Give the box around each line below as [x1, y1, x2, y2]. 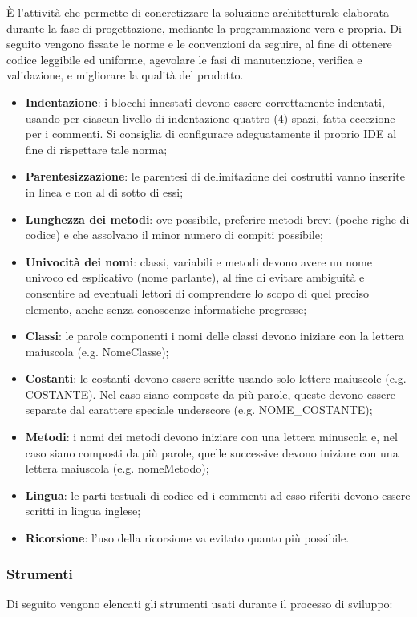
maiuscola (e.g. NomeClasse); [25, 343, 169, 359]
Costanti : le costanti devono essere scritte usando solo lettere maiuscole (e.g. [25, 370, 407, 387]
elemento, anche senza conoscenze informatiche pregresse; [25, 300, 307, 317]
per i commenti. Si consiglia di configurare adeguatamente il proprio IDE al [25, 125, 397, 142]
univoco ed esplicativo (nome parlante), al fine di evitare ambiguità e [25, 269, 365, 286]
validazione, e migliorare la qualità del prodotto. [6, 67, 244, 83]
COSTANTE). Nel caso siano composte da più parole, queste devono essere [25, 385, 395, 402]
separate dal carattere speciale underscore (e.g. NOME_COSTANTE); [25, 401, 373, 418]
